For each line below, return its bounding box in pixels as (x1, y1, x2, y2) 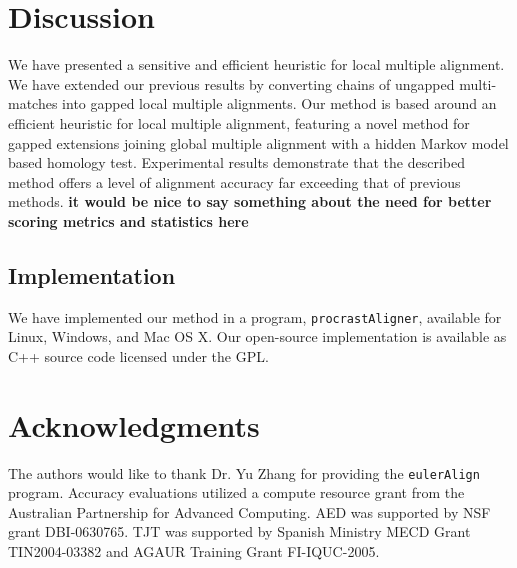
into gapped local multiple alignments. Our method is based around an (62, 93, 497, 114)
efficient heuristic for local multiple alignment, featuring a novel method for (8, 112, 470, 133)
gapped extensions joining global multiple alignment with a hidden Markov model (8, 132, 509, 153)
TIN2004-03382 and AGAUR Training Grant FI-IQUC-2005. (8, 541, 380, 562)
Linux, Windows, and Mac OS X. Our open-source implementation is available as (8, 326, 507, 347)
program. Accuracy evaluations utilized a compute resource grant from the (8, 482, 465, 503)
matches (8, 93, 58, 114)
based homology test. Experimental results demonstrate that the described (8, 152, 465, 173)
